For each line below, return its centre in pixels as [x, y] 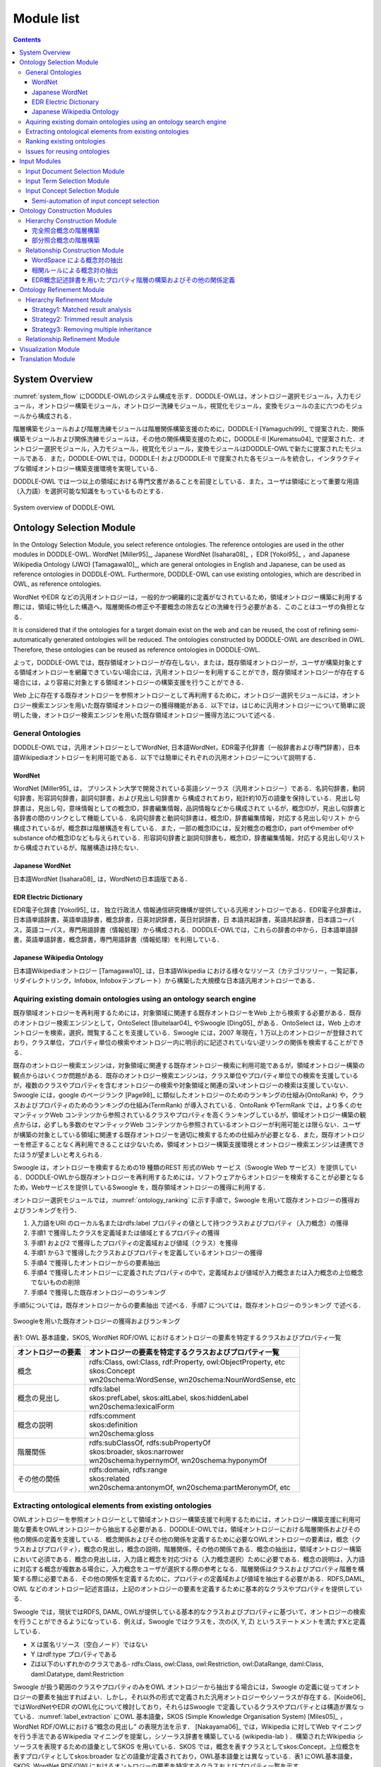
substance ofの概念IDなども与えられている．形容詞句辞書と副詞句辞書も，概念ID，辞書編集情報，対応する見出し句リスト [189, 838]
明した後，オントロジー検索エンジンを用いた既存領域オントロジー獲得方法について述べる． [146, 715]
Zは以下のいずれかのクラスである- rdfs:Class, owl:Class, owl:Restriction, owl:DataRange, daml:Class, [177, 1664]
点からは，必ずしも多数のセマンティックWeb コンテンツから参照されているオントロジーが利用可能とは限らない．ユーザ [187, 1125]
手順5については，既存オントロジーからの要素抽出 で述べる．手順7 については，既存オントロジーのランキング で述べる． [189, 1305]
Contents [27, 40]
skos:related [109, 1479]
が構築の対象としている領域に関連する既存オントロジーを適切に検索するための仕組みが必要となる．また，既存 [174, 1134]
